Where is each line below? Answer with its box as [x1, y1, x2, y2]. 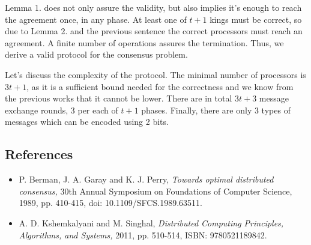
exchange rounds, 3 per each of [5, 103, 118, 116]
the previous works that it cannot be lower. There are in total [5, 92, 232, 104]
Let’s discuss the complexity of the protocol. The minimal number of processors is [5, 68, 306, 80]
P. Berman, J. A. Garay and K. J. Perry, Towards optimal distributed [19, 173, 274, 186]
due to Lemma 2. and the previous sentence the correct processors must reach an [5, 25, 303, 37]
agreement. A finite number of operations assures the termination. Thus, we [5, 36, 284, 49]
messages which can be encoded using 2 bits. [5, 115, 169, 128]
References [5, 145, 73, 163]
